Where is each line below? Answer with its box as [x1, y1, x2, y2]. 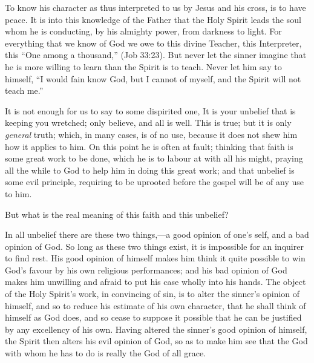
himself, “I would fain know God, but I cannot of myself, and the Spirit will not [5, 72, 301, 85]
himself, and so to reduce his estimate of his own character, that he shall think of [5, 299, 306, 312]
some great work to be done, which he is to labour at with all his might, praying [5, 152, 303, 165]
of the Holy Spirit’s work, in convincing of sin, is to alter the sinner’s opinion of [5, 287, 300, 300]
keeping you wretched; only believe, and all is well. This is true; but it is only [5, 116, 292, 129]
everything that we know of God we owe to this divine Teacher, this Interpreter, [5, 36, 302, 49]
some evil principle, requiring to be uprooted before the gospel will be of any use [5, 175, 304, 188]
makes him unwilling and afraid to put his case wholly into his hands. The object [5, 275, 306, 288]
